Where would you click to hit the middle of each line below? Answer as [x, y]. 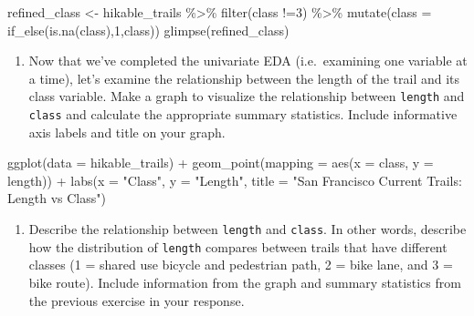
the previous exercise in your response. [137, 300]
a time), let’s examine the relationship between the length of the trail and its [244, 78]
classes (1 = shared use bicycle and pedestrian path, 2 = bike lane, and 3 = [241, 265]
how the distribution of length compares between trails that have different [238, 246]
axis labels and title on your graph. [127, 132]
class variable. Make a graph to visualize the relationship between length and [247, 96]
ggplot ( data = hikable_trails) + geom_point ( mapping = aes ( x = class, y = [221, 163]
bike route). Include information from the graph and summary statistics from [245, 282]
